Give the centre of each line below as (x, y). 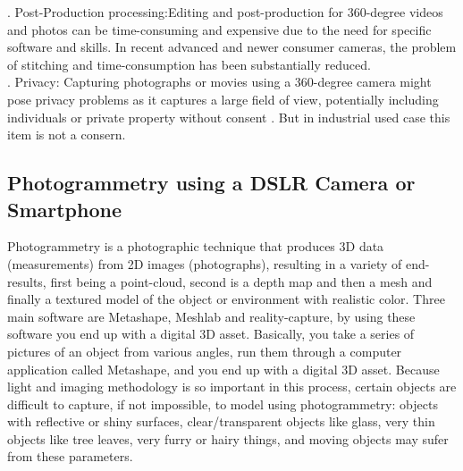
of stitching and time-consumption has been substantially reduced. (189, 64)
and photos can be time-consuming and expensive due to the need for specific (219, 29)
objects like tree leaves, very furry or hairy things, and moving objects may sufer (228, 438)
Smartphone (65, 209)
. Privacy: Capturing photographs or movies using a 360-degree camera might (219, 82)
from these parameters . (70, 456)
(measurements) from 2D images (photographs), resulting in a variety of (205, 263)
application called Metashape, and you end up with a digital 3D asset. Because (223, 369)
